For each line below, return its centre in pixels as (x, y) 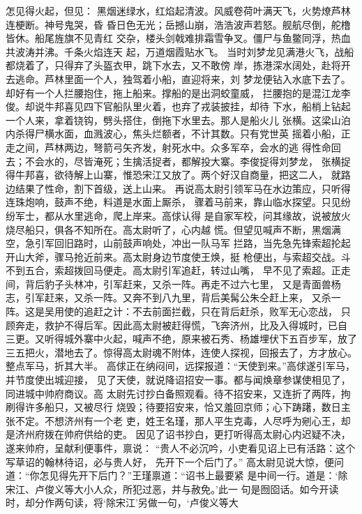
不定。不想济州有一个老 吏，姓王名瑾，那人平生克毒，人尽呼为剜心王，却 (183, 420)
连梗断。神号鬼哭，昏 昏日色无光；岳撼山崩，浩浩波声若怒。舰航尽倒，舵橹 (178, 24)
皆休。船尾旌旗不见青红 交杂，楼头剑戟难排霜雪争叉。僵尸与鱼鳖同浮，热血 (178, 38)
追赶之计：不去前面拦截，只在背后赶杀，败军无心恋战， (210, 311)
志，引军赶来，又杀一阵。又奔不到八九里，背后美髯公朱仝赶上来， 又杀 (168, 297)
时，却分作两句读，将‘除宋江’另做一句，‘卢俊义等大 (122, 502)
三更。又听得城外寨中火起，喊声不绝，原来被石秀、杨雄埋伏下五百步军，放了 (181, 339)
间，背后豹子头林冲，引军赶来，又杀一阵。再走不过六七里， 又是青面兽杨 (173, 284)
